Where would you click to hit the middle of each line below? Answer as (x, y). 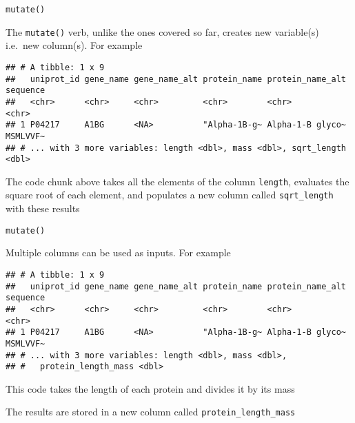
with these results (43, 208)
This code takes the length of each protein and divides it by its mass (150, 388)
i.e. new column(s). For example (74, 45)
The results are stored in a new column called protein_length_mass (151, 412)
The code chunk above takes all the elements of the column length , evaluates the (177, 181)
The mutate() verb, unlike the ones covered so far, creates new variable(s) (162, 31)
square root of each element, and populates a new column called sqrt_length (170, 195)
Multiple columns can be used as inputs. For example (118, 252)
